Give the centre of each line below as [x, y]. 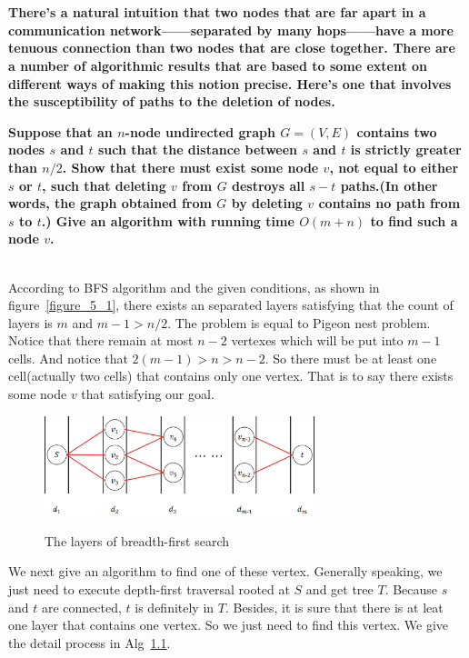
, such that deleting [104, 185]
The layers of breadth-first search [137, 540]
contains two [397, 131]
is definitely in [175, 607]
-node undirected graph [200, 131]
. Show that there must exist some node [190, 167]
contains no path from [389, 203]
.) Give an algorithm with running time [168, 220]
